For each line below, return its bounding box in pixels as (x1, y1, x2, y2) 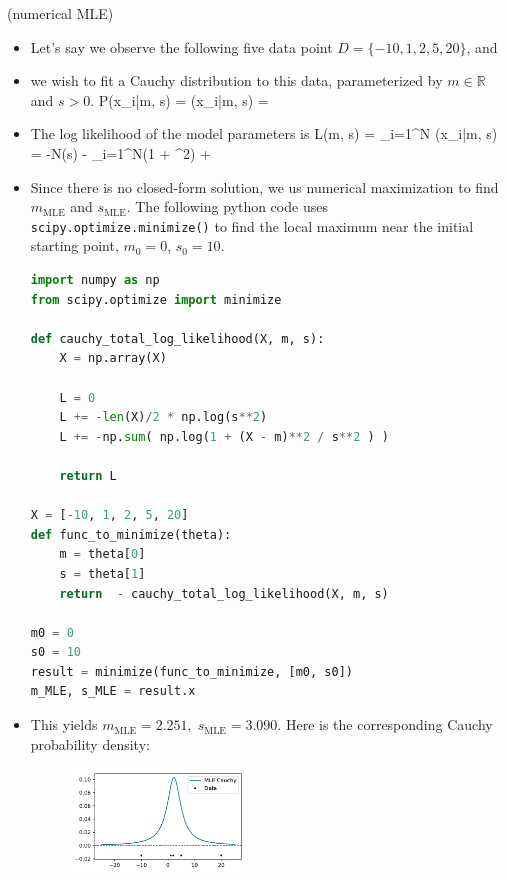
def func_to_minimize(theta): (30, 527, 232, 542)
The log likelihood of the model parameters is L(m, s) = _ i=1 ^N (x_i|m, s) (30, 123, 498, 144)
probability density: (30, 733, 150, 754)
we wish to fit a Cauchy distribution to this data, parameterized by (30, 70, 443, 91)
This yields (30, 714, 98, 735)
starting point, (30, 235, 119, 256)
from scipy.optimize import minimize (30, 292, 282, 307)
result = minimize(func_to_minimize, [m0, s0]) (30, 664, 353, 679)
